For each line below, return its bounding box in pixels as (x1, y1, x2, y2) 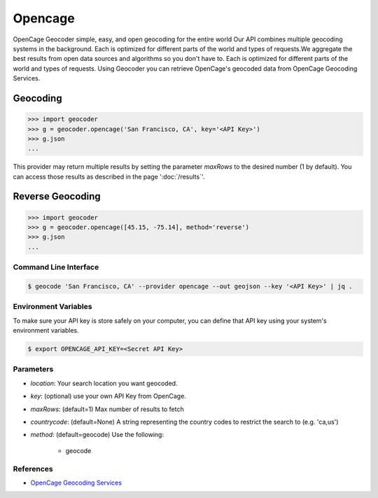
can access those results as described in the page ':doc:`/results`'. (13, 172, 205, 181)
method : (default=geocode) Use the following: (30, 431, 164, 439)
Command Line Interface (13, 263, 99, 272)
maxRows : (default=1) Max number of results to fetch (30, 405, 185, 413)
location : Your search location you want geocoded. (30, 379, 178, 387)
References (13, 464, 53, 473)
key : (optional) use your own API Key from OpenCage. (30, 392, 187, 401)
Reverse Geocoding (13, 191, 101, 202)
